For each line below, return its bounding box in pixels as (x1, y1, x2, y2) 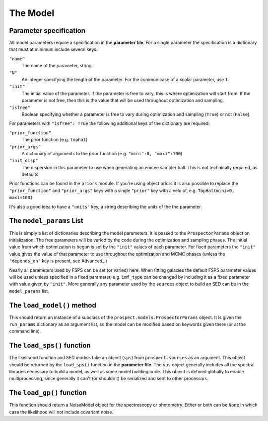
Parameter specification (9, 26, 86, 35)
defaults (21, 172, 39, 178)
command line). (9, 328, 41, 334)
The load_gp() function (9, 389, 87, 397)
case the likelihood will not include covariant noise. (9, 409, 114, 415)
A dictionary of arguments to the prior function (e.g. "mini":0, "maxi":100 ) (21, 150, 183, 156)
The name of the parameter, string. (21, 63, 93, 69)
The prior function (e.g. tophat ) (21, 137, 88, 143)
